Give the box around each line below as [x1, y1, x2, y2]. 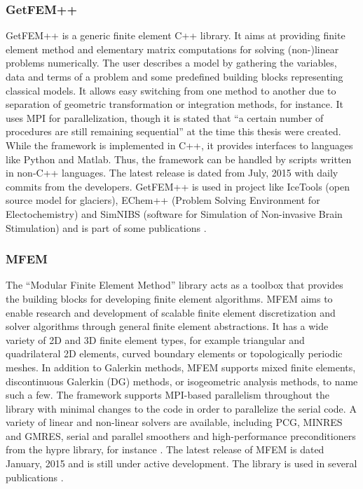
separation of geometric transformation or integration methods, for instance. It [6, 97, 344, 111]
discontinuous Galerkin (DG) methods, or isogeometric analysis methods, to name [6, 373, 358, 388]
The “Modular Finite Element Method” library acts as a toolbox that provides [6, 277, 343, 292]
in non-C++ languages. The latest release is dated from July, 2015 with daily [6, 165, 338, 180]
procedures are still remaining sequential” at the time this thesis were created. [6, 124, 341, 139]
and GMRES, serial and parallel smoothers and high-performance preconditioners [6, 428, 356, 443]
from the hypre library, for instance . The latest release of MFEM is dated [6, 442, 324, 457]
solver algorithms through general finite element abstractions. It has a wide [6, 319, 329, 333]
